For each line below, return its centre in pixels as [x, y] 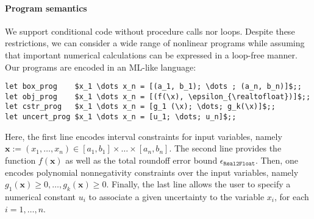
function [20, 160]
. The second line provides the [225, 148]
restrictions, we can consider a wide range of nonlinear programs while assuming [155, 43]
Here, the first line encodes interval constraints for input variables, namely [144, 136]
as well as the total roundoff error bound [141, 160]
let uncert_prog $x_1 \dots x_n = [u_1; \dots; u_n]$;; [121, 117]
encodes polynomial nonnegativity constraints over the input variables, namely [152, 172]
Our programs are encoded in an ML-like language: [101, 67]
